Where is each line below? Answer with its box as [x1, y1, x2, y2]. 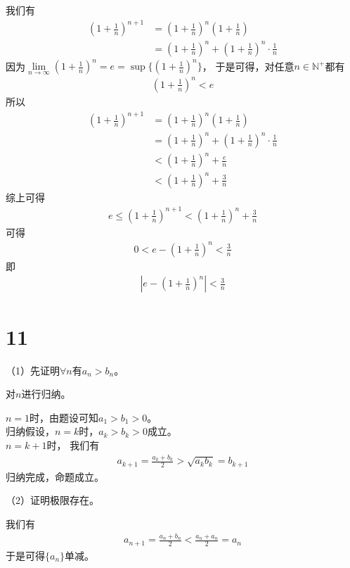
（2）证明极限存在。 [6, 493, 99, 507]
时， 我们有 [46, 438, 100, 452]
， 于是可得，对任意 [202, 58, 294, 73]
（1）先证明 [6, 362, 60, 377]
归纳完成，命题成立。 [6, 469, 104, 484]
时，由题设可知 [30, 410, 99, 424]
